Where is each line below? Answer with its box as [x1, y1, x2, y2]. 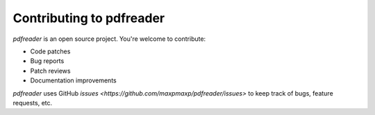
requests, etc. [12, 98, 53, 107]
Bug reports [30, 57, 65, 65]
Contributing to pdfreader [12, 10, 165, 26]
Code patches [30, 47, 71, 55]
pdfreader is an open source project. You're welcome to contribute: [12, 35, 206, 43]
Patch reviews [30, 67, 71, 75]
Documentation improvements [30, 76, 117, 85]
